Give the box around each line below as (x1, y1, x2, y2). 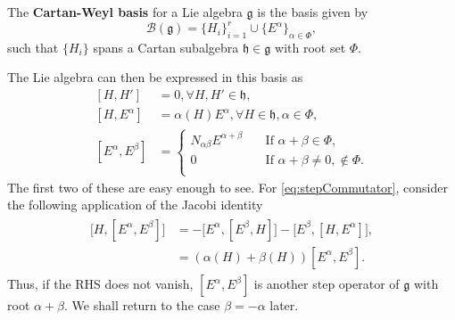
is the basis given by (257, 3, 368, 21)
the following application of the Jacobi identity (7, 195, 263, 214)
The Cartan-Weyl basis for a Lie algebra (7, 3, 243, 21)
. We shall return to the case (64, 296, 220, 315)
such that (7, 37, 59, 56)
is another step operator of (253, 275, 400, 293)
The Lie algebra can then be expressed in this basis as (7, 68, 303, 86)
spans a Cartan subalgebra (93, 37, 239, 56)
